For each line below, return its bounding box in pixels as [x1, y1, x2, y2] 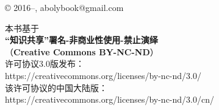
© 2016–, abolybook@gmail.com [5, 1, 124, 13]
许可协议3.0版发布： [5, 57, 84, 70]
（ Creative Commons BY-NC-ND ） [5, 45, 159, 58]
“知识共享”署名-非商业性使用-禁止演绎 [5, 33, 158, 46]
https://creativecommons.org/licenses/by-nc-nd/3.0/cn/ [5, 93, 214, 106]
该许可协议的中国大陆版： [5, 81, 107, 94]
